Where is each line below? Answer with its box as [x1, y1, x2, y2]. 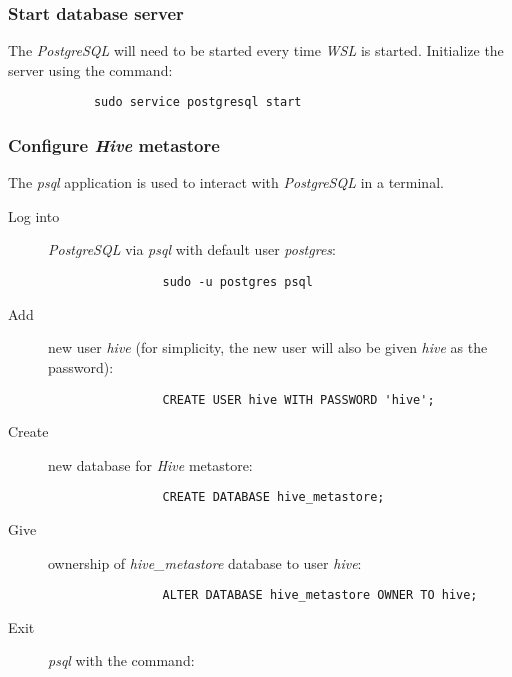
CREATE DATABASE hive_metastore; [162, 490, 385, 505]
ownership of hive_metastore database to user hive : [48, 552, 362, 573]
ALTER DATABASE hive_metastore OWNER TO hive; [162, 588, 478, 603]
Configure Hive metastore [8, 132, 220, 157]
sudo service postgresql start [93, 95, 302, 110]
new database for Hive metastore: [48, 454, 253, 475]
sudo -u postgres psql [162, 275, 313, 290]
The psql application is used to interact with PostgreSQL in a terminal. [8, 172, 444, 193]
